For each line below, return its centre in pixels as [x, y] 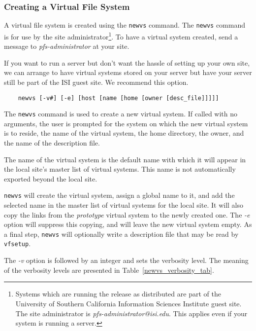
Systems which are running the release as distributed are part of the [118, 294]
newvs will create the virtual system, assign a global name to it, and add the [119, 195]
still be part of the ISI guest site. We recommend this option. [96, 82]
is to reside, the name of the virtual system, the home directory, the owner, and [124, 133]
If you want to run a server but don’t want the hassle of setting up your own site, [127, 62]
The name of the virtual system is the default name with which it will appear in [125, 159]
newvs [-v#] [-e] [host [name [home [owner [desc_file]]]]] [118, 98]
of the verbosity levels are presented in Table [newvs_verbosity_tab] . [109, 270]
